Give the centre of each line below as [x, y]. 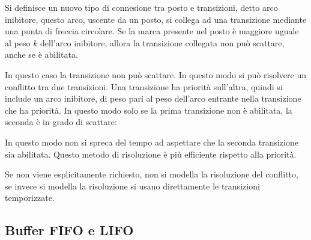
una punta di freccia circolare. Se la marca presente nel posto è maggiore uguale [152, 31]
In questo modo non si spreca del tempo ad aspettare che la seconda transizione [152, 142]
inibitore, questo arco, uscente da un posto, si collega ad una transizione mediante [156, 19]
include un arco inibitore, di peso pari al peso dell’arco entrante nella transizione [153, 98]
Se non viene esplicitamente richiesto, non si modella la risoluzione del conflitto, [152, 174]
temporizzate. [30, 198]
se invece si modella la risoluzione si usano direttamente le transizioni [132, 186]
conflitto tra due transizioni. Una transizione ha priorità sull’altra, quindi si [144, 86]
